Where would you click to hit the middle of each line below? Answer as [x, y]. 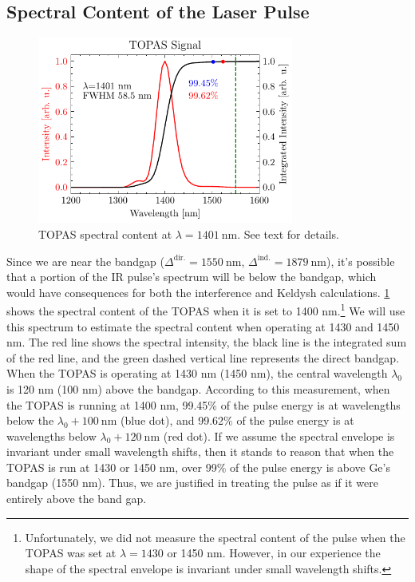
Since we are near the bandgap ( [86, 261]
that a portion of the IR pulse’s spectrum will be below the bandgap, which [192, 277]
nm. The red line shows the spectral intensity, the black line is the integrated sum [207, 342]
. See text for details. [288, 234]
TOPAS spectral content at [105, 234]
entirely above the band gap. [77, 499]
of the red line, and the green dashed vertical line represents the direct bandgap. [203, 357]
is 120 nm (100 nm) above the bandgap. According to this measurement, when [198, 388]
